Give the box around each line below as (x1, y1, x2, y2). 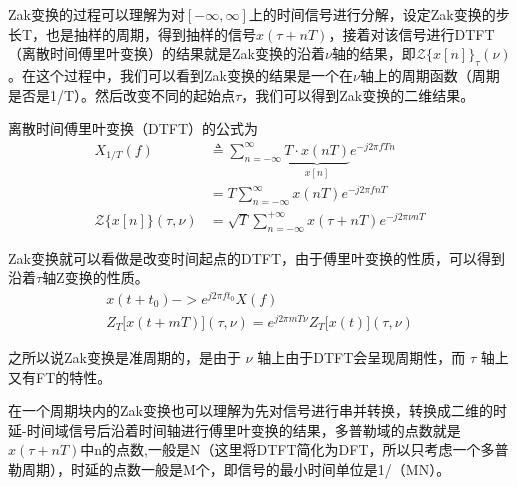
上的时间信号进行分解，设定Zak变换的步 (248, 4, 510, 24)
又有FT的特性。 (8, 366, 112, 387)
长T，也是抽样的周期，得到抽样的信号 (8, 23, 257, 44)
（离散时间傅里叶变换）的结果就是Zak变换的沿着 (8, 43, 325, 64)
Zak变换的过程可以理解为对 (8, 4, 185, 24)
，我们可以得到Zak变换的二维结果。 (241, 84, 475, 105)
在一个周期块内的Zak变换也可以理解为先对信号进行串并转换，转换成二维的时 (8, 400, 507, 421)
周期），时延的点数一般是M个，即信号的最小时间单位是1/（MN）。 (21, 458, 451, 479)
